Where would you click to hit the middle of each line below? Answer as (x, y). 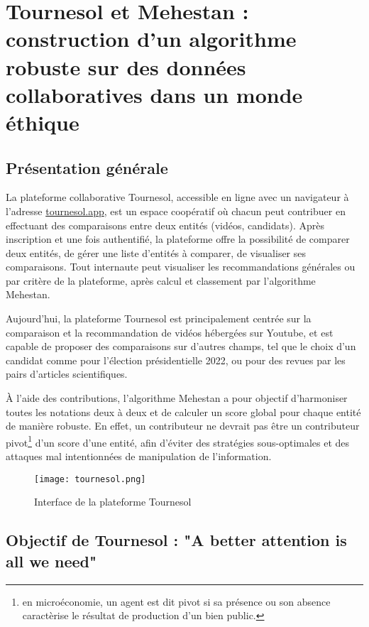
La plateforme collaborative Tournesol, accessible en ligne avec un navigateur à (177, 197)
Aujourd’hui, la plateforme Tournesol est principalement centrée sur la (159, 318)
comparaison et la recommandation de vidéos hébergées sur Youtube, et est (170, 332)
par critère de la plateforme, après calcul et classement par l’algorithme (161, 280)
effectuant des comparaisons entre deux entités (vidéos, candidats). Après (165, 225)
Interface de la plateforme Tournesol (113, 502)
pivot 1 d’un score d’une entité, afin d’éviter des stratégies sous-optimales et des (178, 441)
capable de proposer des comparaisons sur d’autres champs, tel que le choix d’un (181, 346)
